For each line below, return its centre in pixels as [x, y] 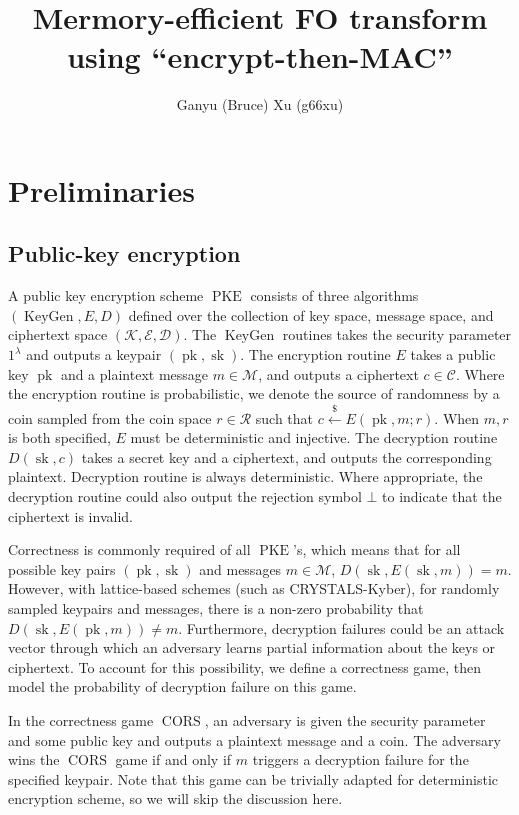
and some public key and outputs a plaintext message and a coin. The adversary [254, 739]
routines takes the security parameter [397, 334]
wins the [34, 759]
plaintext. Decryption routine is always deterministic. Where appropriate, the [245, 476]
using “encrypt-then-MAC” [260, 56]
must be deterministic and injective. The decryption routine [314, 437]
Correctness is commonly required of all [129, 549]
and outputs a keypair [94, 354]
